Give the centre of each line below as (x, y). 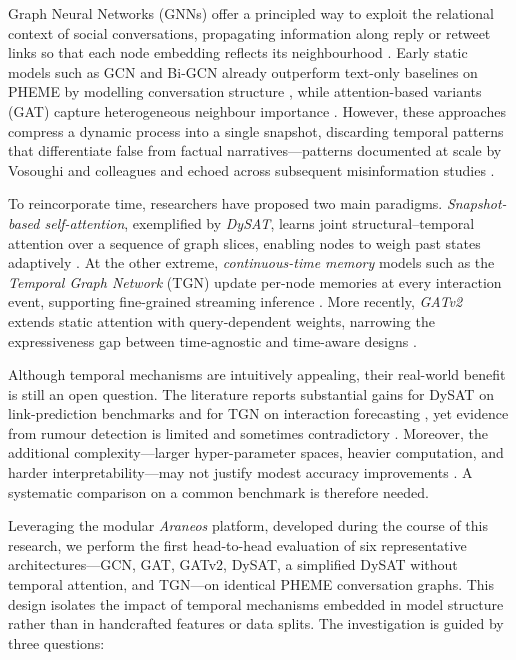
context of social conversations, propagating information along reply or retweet (249, 32)
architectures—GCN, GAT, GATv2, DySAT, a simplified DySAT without (233, 564)
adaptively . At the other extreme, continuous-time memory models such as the (251, 262)
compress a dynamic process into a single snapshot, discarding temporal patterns (256, 130)
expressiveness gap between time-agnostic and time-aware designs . (212, 340)
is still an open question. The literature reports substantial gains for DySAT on (251, 393)
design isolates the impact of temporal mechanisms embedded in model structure (256, 603)
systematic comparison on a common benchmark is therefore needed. (218, 491)
